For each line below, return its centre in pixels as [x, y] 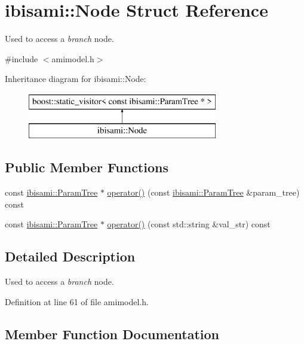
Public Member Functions [87, 167]
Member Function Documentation [112, 334]
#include [22, 58]
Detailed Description [70, 256]
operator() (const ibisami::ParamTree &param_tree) [203, 192]
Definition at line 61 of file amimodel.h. [77, 301]
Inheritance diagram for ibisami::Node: [76, 79]
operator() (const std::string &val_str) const [189, 224]
